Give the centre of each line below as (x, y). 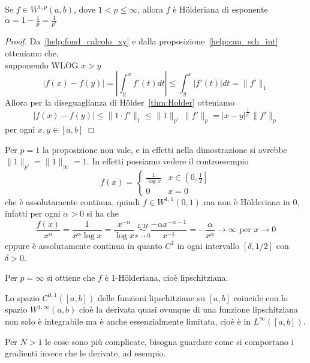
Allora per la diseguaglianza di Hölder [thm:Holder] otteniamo (120, 102)
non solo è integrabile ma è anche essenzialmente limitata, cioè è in (128, 321)
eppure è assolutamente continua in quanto (84, 245)
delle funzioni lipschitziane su (151, 297)
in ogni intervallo (208, 245)
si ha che (103, 213)
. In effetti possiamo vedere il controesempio (168, 161)
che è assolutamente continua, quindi (73, 201)
